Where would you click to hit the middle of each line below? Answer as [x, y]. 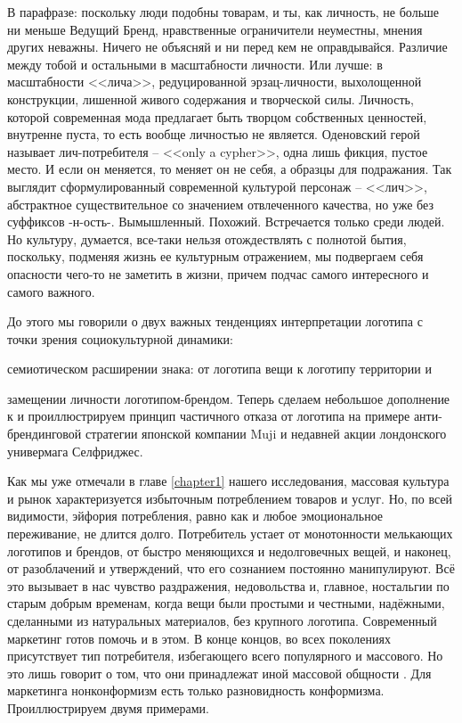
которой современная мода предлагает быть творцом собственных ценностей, [217, 116]
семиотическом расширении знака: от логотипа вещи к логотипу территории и [219, 369]
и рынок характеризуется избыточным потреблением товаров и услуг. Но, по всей [230, 498]
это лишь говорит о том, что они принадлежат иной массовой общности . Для [219, 673]
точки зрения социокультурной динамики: [120, 338]
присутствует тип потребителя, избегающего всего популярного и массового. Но [225, 656]
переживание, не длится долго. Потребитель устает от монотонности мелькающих [230, 534]
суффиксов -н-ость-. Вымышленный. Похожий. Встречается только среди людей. [226, 222]
